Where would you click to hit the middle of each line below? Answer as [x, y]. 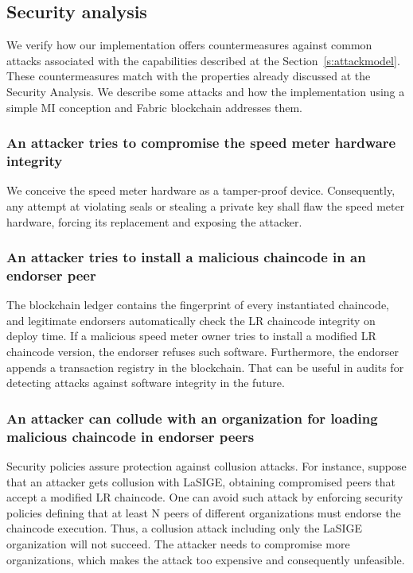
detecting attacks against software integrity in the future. [146, 383]
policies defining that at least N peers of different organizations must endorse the [204, 512]
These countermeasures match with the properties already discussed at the [189, 76]
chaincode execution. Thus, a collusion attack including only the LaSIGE [185, 528]
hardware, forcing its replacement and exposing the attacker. [154, 221]
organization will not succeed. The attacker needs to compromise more [178, 543]
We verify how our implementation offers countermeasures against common [189, 45]
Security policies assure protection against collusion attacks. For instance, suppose [206, 465]
